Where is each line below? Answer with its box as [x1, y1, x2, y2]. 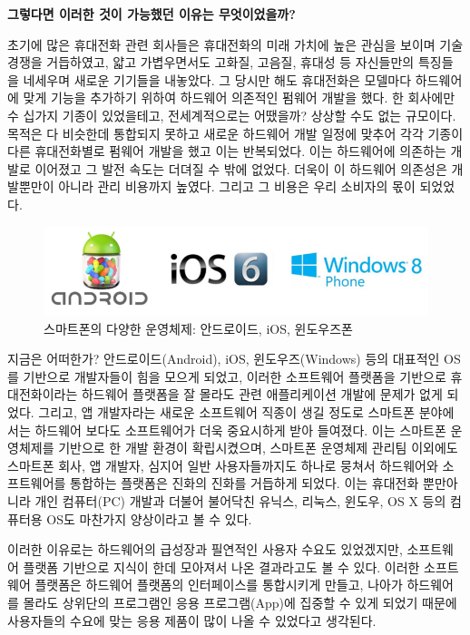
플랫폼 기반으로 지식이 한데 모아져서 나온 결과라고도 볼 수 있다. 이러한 [23, 557, 420, 576]
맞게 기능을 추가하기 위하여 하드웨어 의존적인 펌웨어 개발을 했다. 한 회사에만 [23, 88, 455, 107]
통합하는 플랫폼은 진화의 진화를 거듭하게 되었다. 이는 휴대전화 [70, 474, 419, 493]
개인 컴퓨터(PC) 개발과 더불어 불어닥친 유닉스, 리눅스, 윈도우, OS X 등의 [34, 492, 446, 511]
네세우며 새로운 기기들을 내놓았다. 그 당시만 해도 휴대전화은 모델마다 [23, 70, 412, 89]
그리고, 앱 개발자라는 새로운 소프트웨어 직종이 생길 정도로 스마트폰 [38, 403, 416, 422]
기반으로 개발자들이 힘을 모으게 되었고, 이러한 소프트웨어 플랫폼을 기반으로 [23, 366, 446, 386]
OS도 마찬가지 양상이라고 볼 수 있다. [46, 509, 252, 528]
